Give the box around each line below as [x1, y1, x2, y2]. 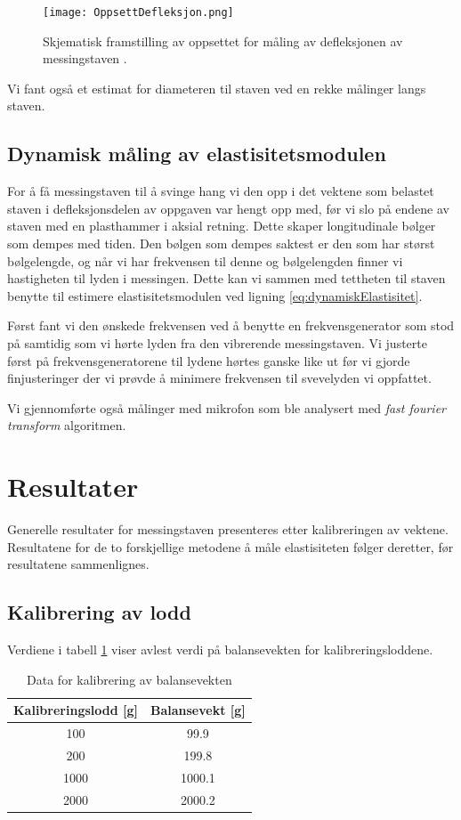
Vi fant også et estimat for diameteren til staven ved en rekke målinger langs [7, 78, 426, 97]
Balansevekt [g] [150, 701, 246, 719]
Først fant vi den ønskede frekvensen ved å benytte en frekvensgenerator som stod [7, 316, 455, 335]
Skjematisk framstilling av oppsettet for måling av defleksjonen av [43, 31, 403, 50]
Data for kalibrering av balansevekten [27, 670, 232, 688]
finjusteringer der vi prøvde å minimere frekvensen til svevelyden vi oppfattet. [7, 369, 432, 387]
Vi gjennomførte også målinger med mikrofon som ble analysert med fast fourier [7, 398, 447, 417]
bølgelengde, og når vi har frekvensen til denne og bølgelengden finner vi [7, 251, 403, 270]
